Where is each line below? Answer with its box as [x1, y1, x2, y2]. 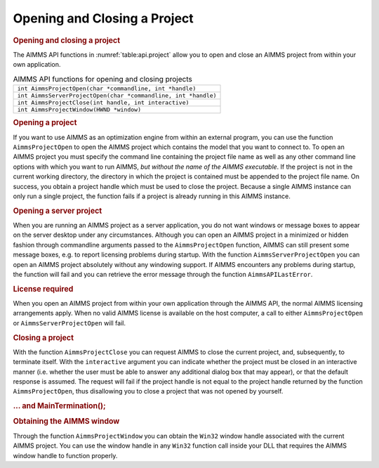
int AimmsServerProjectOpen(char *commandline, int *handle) [17, 91, 217, 99]
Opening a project [13, 118, 77, 128]
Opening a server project [13, 206, 102, 216]
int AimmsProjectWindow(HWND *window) [17, 105, 142, 113]
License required [13, 284, 74, 294]
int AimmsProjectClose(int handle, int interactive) [17, 98, 189, 106]
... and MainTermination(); [13, 401, 106, 411]
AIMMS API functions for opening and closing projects [13, 74, 192, 84]
